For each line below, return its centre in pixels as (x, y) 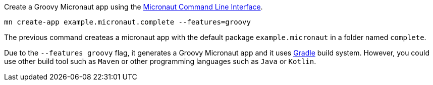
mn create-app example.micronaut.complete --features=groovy (127, 22)
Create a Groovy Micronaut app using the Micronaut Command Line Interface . (133, 7)
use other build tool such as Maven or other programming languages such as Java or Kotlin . (160, 61)
